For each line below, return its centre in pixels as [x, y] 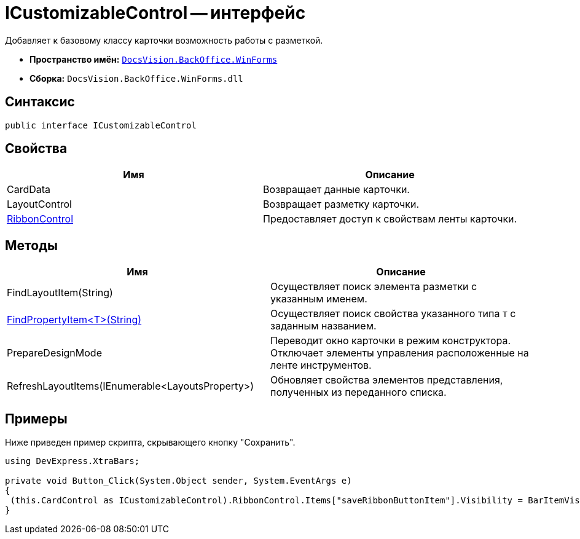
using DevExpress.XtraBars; [72, 461]
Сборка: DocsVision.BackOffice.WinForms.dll [136, 78]
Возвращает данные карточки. [336, 190]
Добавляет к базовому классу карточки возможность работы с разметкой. [164, 40]
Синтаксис [40, 102]
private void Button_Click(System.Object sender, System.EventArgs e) [178, 481]
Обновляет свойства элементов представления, [387, 380]
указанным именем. [319, 299]
